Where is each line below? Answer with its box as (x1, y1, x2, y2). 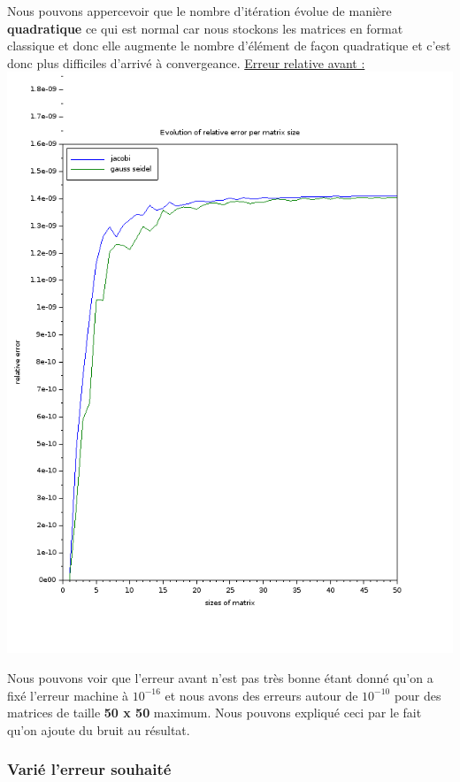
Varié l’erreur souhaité (7, 758, 172, 780)
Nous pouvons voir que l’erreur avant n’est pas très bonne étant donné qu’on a (7, 668, 433, 686)
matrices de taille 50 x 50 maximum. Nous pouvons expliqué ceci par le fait (7, 703, 422, 722)
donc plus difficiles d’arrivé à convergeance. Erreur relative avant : (7, 53, 365, 72)
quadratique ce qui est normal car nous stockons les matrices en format (7, 19, 403, 37)
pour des (394, 686, 441, 704)
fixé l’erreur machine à (7, 686, 129, 704)
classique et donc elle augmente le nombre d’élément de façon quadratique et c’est (7, 36, 451, 55)
